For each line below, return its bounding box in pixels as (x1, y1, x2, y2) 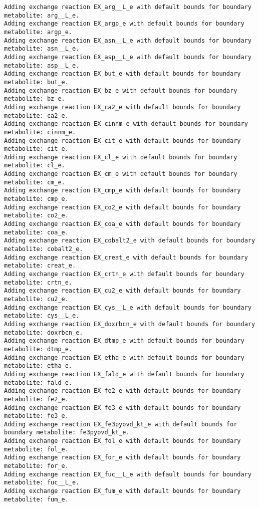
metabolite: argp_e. (4, 28, 73, 36)
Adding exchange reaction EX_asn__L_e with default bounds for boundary (4, 37, 251, 44)
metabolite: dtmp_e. (4, 345, 73, 353)
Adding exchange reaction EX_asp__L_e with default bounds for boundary (4, 53, 251, 61)
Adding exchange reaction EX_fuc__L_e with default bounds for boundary (4, 470, 251, 478)
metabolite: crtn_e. (4, 279, 73, 286)
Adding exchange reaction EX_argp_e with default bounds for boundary (4, 20, 244, 28)
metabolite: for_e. (4, 462, 69, 470)
